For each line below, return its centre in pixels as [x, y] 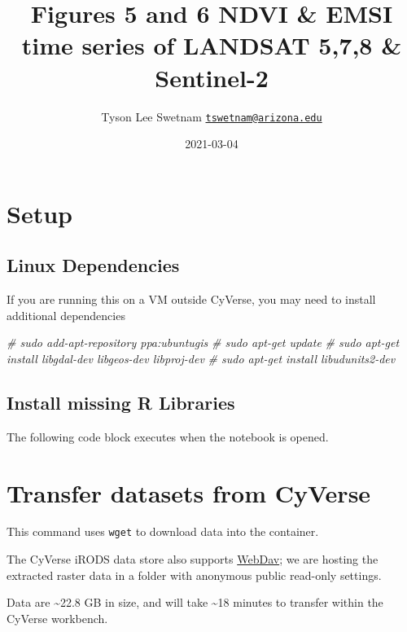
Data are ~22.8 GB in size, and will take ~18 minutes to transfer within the [195, 602]
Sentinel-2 [212, 77]
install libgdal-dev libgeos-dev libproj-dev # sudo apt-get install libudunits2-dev [201, 358]
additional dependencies [66, 315]
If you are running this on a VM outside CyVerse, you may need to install [191, 299]
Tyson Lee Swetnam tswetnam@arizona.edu [212, 116]
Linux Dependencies [93, 265]
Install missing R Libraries [121, 402]
